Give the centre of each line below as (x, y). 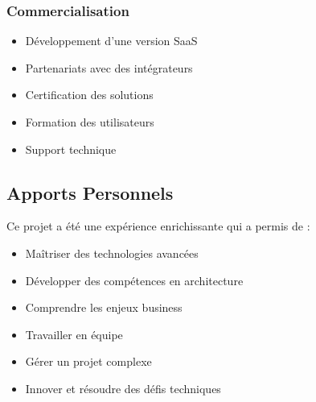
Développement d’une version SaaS (111, 41)
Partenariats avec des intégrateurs (109, 67)
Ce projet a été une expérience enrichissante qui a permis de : (158, 226)
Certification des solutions (89, 95)
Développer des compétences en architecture (134, 280)
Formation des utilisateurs (90, 122)
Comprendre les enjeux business (104, 307)
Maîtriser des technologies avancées (112, 253)
